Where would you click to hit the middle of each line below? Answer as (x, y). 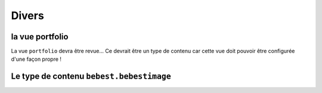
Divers (27, 15)
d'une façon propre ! (36, 59)
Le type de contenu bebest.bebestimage (91, 77)
